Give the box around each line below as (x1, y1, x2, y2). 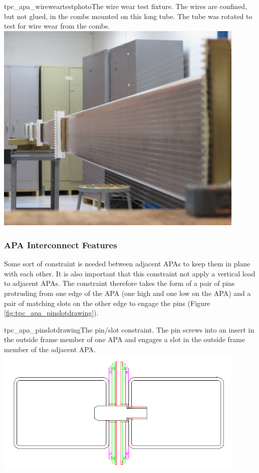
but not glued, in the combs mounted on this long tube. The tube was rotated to (4, 11, 252, 21)
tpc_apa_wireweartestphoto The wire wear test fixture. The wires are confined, (4, 1, 247, 11)
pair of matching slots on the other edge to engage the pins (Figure (4, 297, 210, 308)
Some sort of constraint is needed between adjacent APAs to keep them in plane (4, 258, 250, 269)
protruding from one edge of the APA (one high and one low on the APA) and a (4, 288, 251, 298)
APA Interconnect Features (4, 238, 117, 251)
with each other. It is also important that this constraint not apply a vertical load (4, 268, 255, 278)
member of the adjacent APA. (4, 344, 96, 355)
